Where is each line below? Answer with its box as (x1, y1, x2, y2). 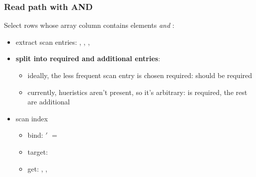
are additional (27, 96, 70, 107)
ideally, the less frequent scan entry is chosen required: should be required (27, 70, 253, 80)
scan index (15, 113, 48, 123)
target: (27, 146, 48, 157)
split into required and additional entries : (15, 53, 161, 64)
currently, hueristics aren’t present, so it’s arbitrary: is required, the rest (27, 87, 248, 97)
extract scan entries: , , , (15, 36, 90, 47)
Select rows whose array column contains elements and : (4, 20, 174, 30)
